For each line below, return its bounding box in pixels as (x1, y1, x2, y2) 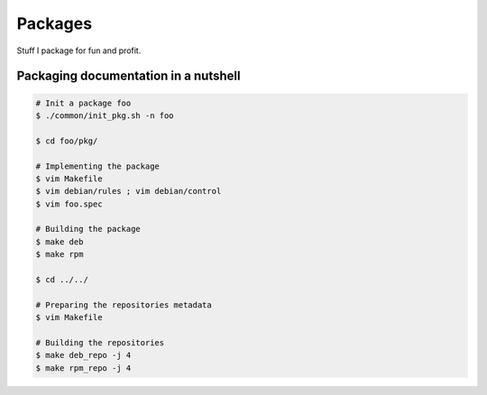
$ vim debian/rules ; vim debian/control (35, 186, 222, 197)
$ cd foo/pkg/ (35, 135, 98, 146)
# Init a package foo (35, 97, 132, 108)
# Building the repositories (35, 337, 165, 347)
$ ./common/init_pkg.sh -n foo (35, 110, 175, 121)
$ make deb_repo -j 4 (35, 350, 132, 361)
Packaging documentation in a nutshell (16, 69, 241, 84)
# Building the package (35, 224, 142, 234)
